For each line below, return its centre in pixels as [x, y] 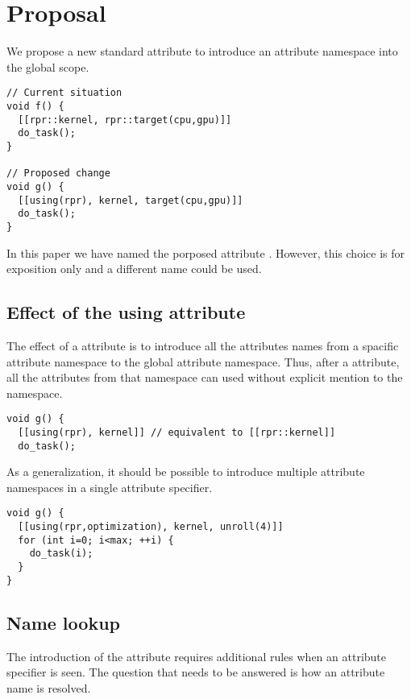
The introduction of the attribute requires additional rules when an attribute [197, 656]
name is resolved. [49, 687]
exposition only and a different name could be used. [134, 269]
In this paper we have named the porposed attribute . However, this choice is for [205, 252]
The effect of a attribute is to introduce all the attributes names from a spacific [203, 345]
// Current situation [64, 93]
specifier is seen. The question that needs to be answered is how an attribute [196, 672]
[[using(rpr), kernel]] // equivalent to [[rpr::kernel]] [177, 432]
